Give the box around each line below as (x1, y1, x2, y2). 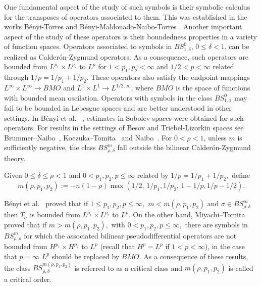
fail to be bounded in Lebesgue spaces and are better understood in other (4, 103, 232, 113)
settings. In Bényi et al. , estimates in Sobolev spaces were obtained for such (4, 112, 244, 123)
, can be (224, 41, 249, 52)
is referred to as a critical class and (74, 262, 183, 273)
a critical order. (4, 273, 52, 284)
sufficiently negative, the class (4, 142, 96, 153)
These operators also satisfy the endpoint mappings (90, 72, 250, 82)
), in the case (204, 241, 245, 252)
